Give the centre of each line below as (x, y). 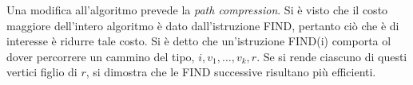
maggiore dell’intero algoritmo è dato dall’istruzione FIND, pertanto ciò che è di (203, 25)
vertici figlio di (42, 72)
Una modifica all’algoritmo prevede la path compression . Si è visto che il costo (197, 10)
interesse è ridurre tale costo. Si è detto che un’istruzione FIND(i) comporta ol (199, 41)
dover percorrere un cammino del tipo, (101, 56)
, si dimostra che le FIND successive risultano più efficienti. (231, 72)
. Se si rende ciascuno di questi (332, 56)
